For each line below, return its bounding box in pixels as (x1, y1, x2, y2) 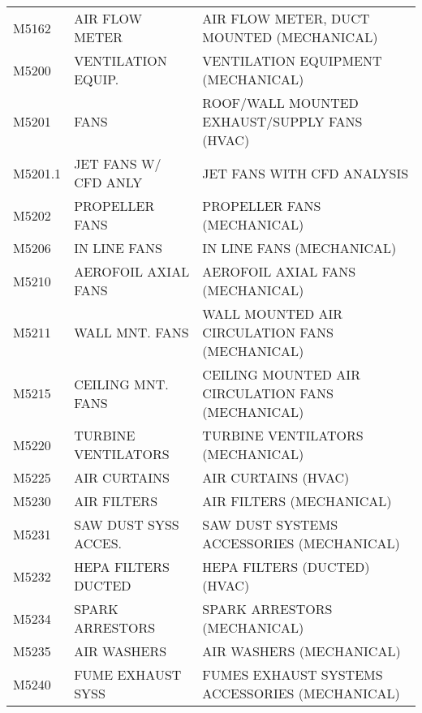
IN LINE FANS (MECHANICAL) (202, 238, 397, 257)
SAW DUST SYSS (74, 515, 179, 534)
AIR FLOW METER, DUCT (202, 9, 370, 28)
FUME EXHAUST (74, 665, 182, 684)
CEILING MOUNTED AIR (202, 365, 360, 384)
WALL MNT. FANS (74, 323, 189, 341)
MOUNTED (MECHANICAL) (202, 28, 378, 46)
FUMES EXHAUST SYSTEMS (202, 665, 383, 684)
